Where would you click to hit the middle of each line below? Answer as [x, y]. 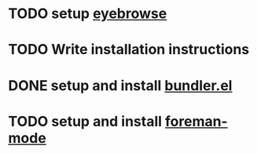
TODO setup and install [85, 121]
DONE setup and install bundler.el [120, 85]
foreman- [196, 121]
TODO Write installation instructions [129, 50]
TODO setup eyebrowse [88, 14]
